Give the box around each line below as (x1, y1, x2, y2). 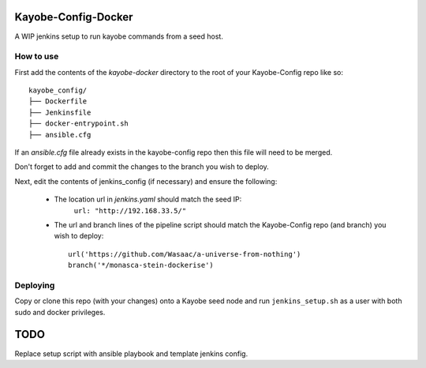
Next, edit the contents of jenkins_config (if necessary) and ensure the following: (14, 176, 278, 186)
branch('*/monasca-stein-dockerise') (68, 261, 215, 270)
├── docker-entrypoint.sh (28, 119, 129, 128)
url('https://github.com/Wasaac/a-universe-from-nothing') (68, 250, 301, 258)
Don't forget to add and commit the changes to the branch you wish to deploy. (14, 162, 270, 171)
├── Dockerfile (28, 97, 88, 106)
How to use (14, 51, 59, 62)
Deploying (14, 280, 55, 291)
